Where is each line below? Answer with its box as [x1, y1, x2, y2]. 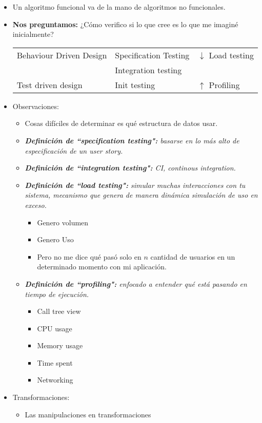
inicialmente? [12, 29, 54, 39]
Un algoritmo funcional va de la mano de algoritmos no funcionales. [12, 2, 226, 12]
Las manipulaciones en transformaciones [25, 409, 151, 419]
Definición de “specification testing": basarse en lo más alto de [25, 135, 239, 145]
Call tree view [37, 306, 81, 316]
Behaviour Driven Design [16, 49, 107, 61]
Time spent [37, 357, 73, 368]
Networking [37, 374, 73, 385]
